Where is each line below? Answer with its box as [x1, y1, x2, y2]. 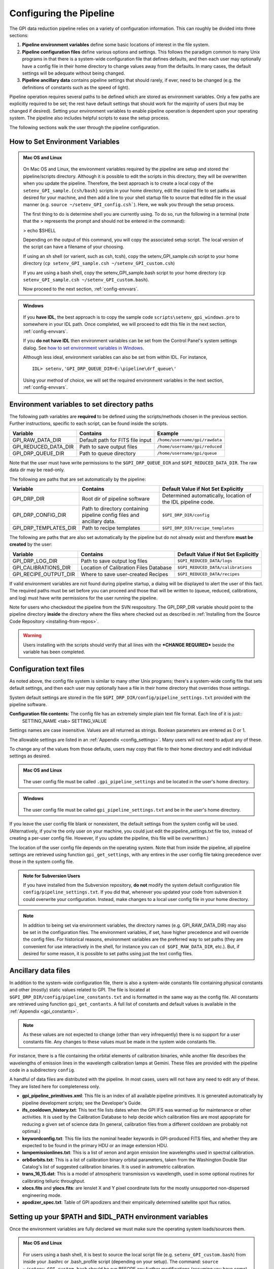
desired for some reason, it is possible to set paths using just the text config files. [23, 951, 193, 957]
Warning [23, 632, 42, 639]
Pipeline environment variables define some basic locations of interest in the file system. [22, 42, 210, 48]
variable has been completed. [23, 649, 85, 655]
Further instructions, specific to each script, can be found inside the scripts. [9, 420, 168, 426]
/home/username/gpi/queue [157, 451, 217, 456]
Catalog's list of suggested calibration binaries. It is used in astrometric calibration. [22, 1164, 195, 1170]
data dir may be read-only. [9, 467, 65, 473]
